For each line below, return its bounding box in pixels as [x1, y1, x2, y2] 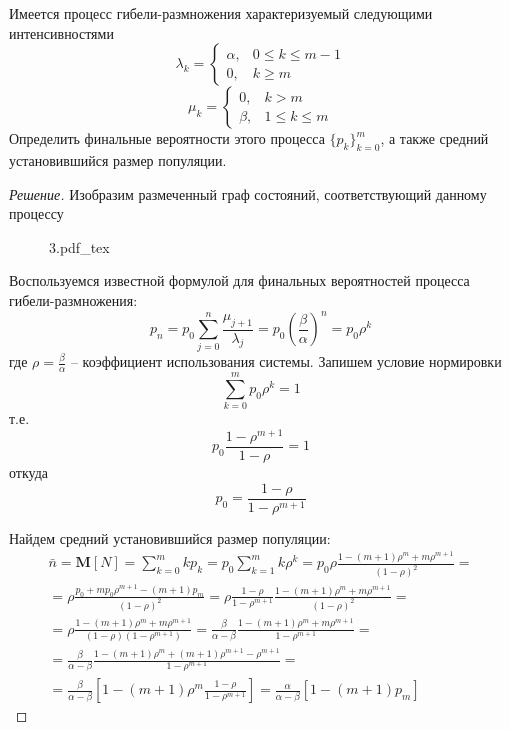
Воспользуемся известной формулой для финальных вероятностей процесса [9, 270, 470, 291]
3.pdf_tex [49, 236, 110, 257]
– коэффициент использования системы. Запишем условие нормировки [70, 351, 502, 372]
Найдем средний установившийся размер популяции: [9, 527, 331, 548]
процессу [9, 203, 64, 224]
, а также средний [380, 128, 489, 149]
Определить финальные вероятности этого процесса [9, 128, 325, 149]
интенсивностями [9, 22, 114, 43]
